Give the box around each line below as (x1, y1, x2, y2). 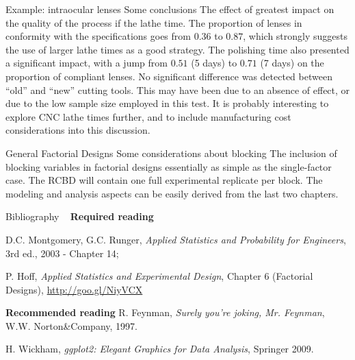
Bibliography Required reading (5, 209, 154, 224)
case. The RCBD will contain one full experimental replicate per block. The (5, 173, 323, 187)
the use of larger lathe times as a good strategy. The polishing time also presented (5, 42, 350, 56)
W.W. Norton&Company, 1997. (5, 318, 137, 333)
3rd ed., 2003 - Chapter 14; (5, 245, 119, 260)
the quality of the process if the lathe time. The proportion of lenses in (5, 15, 302, 29)
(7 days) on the (260, 56, 324, 70)
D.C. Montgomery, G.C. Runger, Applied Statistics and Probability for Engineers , (5, 232, 346, 246)
